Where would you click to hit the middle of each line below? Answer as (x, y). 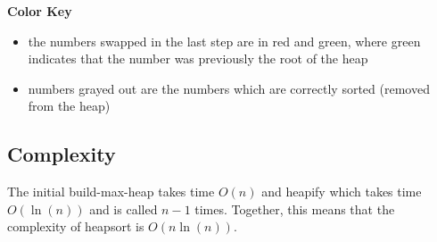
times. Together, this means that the (295, 209)
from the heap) (69, 106)
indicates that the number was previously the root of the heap (198, 58)
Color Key (40, 11)
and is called (124, 209)
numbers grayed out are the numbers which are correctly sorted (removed (229, 88)
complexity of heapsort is (76, 226)
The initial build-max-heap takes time (111, 192)
